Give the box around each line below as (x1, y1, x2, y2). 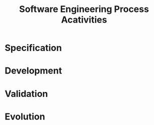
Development (5, 65, 62, 76)
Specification (5, 42, 62, 53)
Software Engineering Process (19, 3, 149, 15)
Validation (5, 88, 48, 99)
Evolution (5, 111, 45, 122)
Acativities (61, 14, 107, 25)
